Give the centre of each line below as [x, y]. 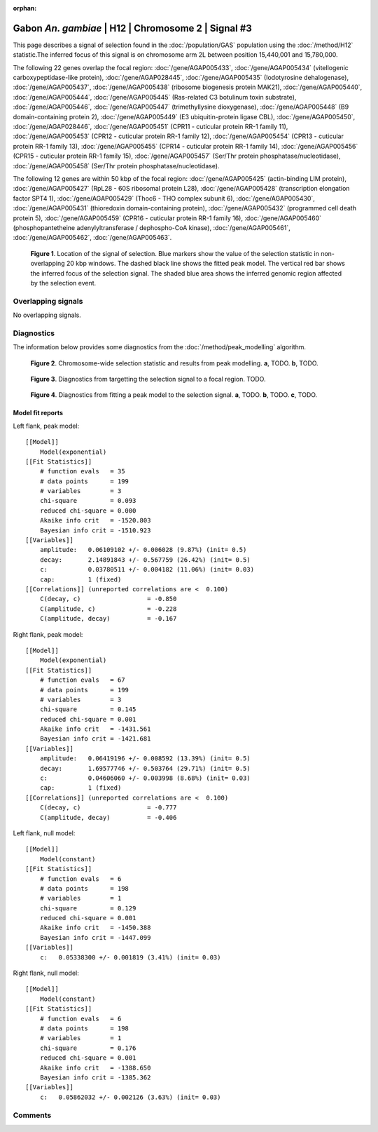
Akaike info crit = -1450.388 [95, 928]
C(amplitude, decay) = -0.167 [108, 619]
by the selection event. [63, 283]
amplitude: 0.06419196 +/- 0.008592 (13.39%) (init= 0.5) [145, 759]
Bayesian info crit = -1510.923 [95, 530]
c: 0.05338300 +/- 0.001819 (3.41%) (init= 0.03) [130, 957]
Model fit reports [38, 413]
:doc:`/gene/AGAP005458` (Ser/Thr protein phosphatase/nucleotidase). [116, 166]
